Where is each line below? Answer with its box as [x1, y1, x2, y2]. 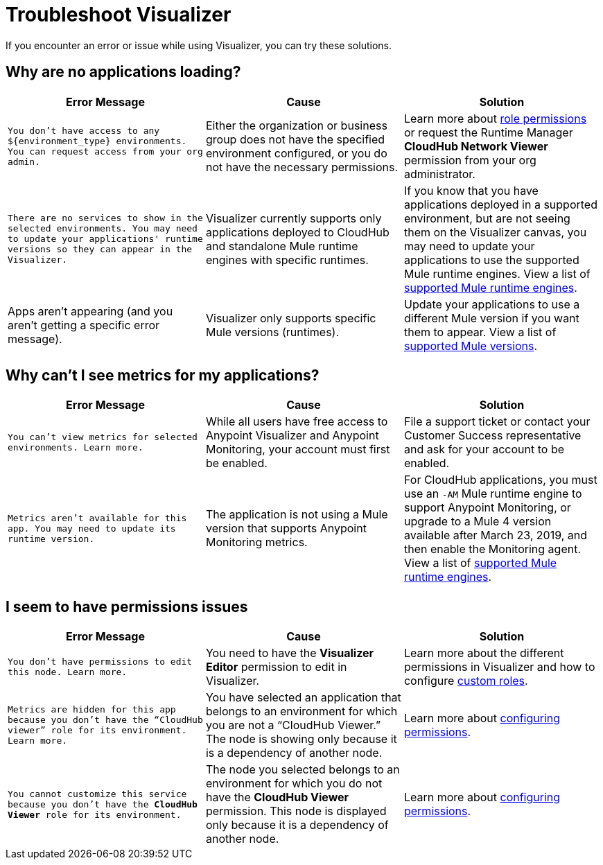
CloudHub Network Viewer [403, 139, 548, 153]
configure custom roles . [403, 674, 528, 688]
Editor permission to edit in [205, 660, 347, 674]
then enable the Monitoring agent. [403, 542, 582, 557]
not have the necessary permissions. [205, 159, 399, 174]
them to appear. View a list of [403, 324, 557, 339]
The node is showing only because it [205, 732, 397, 746]
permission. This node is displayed [205, 804, 387, 819]
